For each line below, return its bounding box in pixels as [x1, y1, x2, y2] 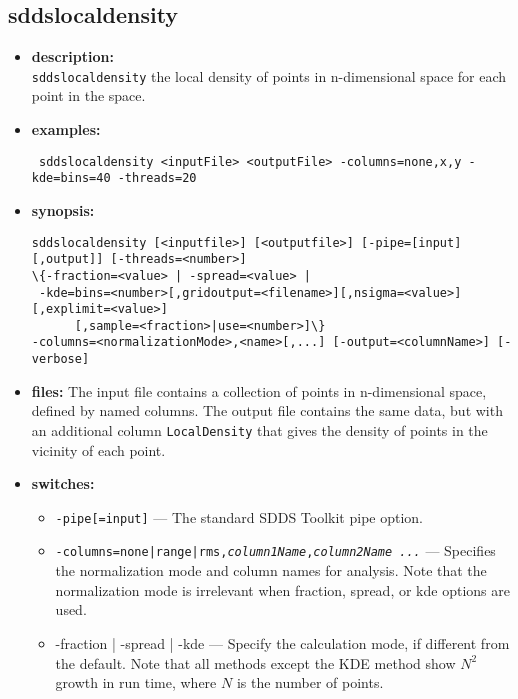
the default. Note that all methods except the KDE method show [55, 652, 456, 673]
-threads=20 [117, 171, 197, 186]
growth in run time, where [55, 672, 217, 693]
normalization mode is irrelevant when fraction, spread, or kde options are [55, 579, 510, 600]
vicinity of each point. [31, 439, 166, 460]
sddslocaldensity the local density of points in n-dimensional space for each [31, 65, 507, 86]
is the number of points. [236, 672, 384, 693]
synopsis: [31, 199, 95, 220]
